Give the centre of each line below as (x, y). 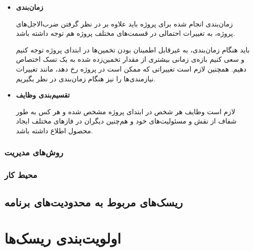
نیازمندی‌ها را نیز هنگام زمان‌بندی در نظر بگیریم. (86, 78)
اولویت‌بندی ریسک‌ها (63, 238)
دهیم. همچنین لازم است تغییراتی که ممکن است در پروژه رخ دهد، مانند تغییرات (131, 68)
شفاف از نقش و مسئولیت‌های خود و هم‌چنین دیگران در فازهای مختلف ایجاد (126, 121)
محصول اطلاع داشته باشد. (54, 130)
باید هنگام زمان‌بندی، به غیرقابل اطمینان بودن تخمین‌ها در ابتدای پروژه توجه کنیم (133, 49)
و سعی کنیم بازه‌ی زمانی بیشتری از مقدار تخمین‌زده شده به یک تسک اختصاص (130, 59)
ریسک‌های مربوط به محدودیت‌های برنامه (94, 202)
